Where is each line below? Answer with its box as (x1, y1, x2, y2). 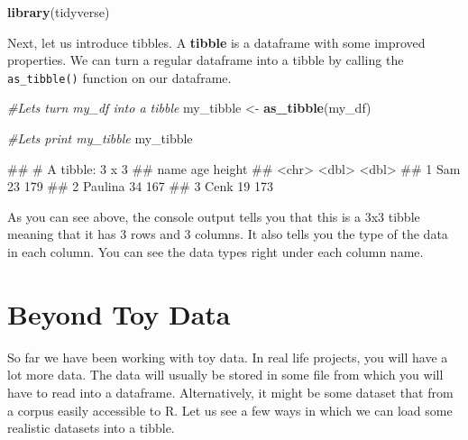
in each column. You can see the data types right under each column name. (7, 243, 424, 261)
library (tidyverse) (7, 3, 110, 21)
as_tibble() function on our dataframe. (7, 68, 232, 87)
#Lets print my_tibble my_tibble (7, 129, 193, 148)
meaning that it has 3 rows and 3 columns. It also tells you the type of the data (7, 225, 448, 243)
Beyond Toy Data (7, 295, 231, 332)
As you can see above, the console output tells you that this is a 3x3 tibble (7, 206, 420, 225)
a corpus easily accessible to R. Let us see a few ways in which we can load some (7, 400, 453, 419)
